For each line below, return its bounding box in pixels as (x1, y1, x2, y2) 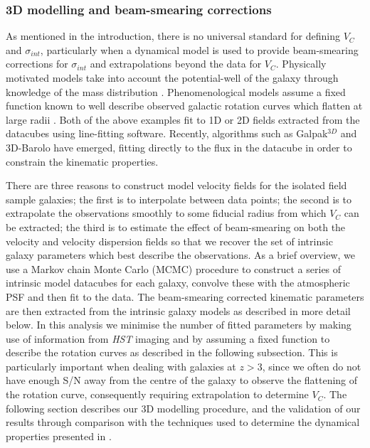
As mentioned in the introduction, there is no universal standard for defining (6, 28, 340, 43)
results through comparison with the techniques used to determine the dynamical (6, 415, 360, 430)
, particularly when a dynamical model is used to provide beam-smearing (40, 42, 359, 57)
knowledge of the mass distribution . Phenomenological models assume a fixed (6, 84, 346, 99)
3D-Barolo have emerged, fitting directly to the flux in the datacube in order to (6, 139, 352, 154)
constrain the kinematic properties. (6, 154, 159, 169)
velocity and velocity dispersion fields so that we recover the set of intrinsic (6, 233, 333, 248)
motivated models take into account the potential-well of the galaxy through (6, 70, 339, 85)
